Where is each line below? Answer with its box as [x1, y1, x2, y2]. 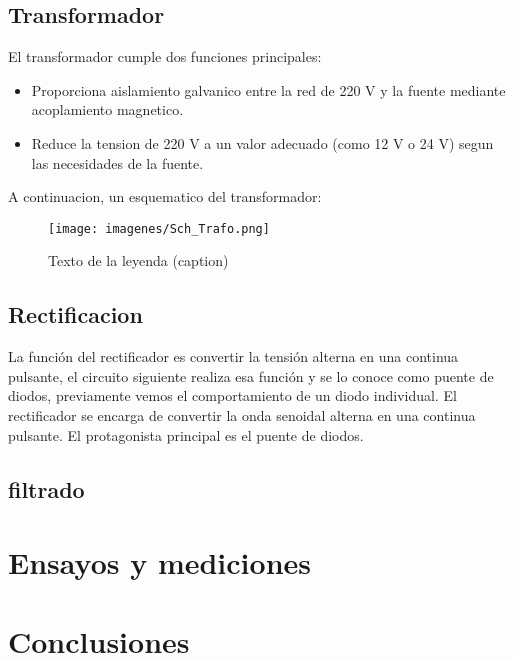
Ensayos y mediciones [8, 542, 311, 583]
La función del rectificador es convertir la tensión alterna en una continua [8, 346, 459, 367]
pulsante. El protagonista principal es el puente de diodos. [8, 424, 364, 445]
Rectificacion [8, 299, 143, 330]
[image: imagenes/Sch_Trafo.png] [48, 221, 270, 236]
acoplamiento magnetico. [31, 99, 184, 120]
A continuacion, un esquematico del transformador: [8, 186, 322, 207]
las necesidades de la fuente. [31, 152, 204, 173]
